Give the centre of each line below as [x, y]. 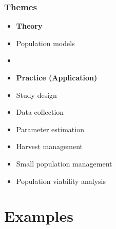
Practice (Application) [57, 77]
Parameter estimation [50, 129]
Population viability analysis [61, 181]
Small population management [64, 163]
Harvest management [50, 146]
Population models [45, 43]
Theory [29, 26]
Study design [36, 95]
